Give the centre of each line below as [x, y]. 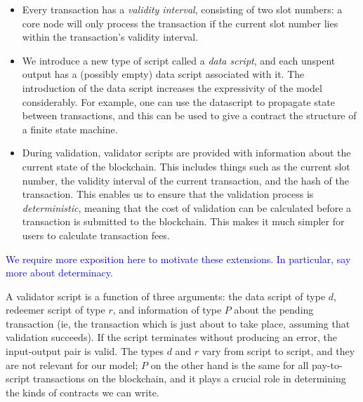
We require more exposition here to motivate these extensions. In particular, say [178, 259]
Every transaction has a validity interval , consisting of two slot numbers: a [182, 9]
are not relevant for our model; [72, 364]
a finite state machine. [70, 129]
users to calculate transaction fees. [96, 235]
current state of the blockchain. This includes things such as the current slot [186, 166]
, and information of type [167, 310]
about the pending [274, 310]
